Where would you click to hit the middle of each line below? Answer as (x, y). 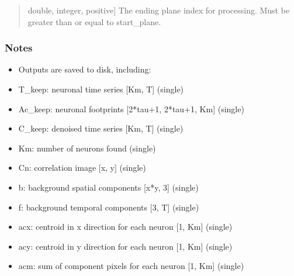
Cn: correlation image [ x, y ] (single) (82, 168)
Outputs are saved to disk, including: (85, 69)
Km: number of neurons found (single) (87, 148)
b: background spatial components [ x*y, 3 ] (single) (108, 187)
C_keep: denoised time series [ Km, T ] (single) (101, 128)
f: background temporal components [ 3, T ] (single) (109, 207)
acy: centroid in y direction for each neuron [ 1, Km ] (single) (125, 246)
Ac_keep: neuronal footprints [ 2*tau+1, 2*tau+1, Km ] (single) (131, 108)
